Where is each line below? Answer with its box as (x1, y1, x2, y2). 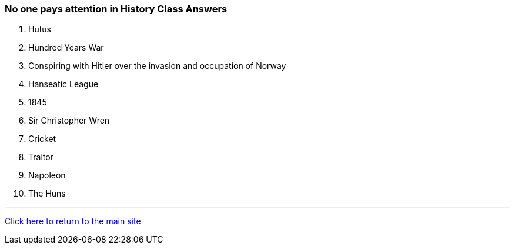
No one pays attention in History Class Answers (5, 3, 228, 15)
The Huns (28, 188, 66, 199)
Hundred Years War (28, 42, 104, 53)
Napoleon (28, 170, 66, 181)
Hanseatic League (28, 79, 99, 89)
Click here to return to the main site (5, 216, 141, 227)
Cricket (28, 134, 56, 144)
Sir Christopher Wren (28, 115, 110, 126)
